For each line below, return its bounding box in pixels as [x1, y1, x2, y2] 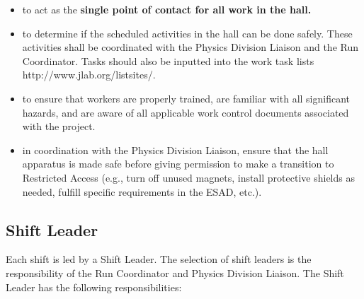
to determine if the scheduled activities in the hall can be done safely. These [22, 25, 353, 40]
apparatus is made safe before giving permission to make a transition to [22, 156, 334, 171]
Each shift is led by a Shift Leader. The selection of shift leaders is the [6, 252, 312, 266]
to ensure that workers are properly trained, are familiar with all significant [22, 90, 351, 105]
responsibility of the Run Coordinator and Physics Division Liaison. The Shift [6, 265, 344, 280]
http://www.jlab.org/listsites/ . [22, 67, 156, 82]
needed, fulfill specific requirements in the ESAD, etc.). [22, 184, 262, 199]
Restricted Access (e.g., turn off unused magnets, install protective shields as [22, 170, 355, 184]
